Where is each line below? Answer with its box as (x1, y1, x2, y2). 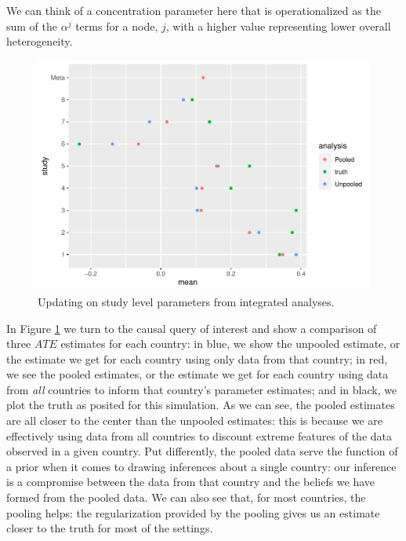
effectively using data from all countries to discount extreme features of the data (6, 427, 392, 444)
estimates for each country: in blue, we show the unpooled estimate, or (60, 335, 401, 352)
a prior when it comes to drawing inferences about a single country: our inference (6, 458, 397, 474)
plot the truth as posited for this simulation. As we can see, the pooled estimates (6, 397, 395, 413)
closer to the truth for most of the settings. (6, 520, 213, 536)
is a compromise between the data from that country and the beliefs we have (6, 473, 375, 490)
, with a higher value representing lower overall (165, 17, 391, 34)
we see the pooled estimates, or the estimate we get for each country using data (6, 366, 389, 382)
